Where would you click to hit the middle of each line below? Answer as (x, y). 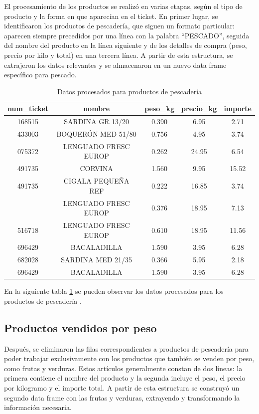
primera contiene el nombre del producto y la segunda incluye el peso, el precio (125, 378)
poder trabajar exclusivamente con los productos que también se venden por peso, (129, 358)
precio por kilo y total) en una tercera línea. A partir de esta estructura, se (119, 55)
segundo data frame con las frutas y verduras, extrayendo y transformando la (122, 397)
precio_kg (199, 108)
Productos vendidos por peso (80, 327)
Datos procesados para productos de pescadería (129, 91)
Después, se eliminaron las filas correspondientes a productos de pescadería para (126, 348)
